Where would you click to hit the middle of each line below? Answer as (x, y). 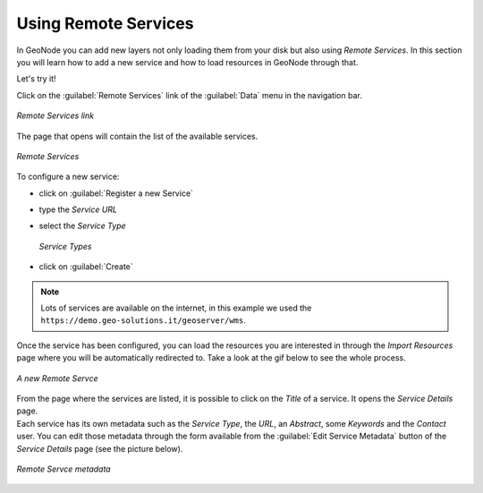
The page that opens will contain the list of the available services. (137, 136)
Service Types (65, 246)
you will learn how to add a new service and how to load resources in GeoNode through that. (187, 62)
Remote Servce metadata (64, 469)
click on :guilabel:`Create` (86, 267)
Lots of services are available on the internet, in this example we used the (176, 308)
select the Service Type (83, 226)
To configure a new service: (68, 177)
